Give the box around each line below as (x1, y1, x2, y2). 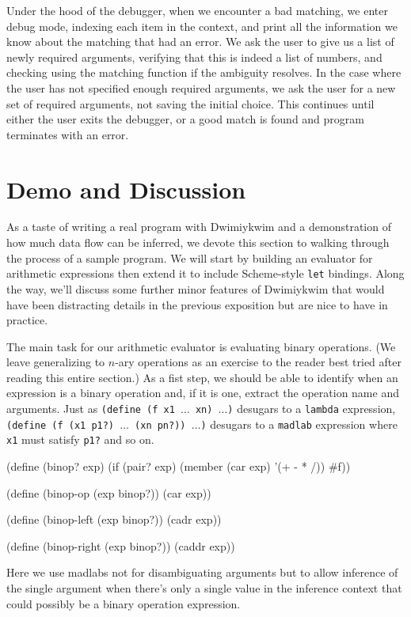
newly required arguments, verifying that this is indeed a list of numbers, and (6, 48, 382, 65)
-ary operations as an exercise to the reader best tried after (115, 354, 401, 370)
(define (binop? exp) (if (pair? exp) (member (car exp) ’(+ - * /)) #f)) (6, 458, 351, 475)
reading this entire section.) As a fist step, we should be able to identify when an (6, 369, 398, 385)
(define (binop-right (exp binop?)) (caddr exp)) (6, 537, 235, 554)
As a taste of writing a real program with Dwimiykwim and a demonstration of (6, 218, 391, 235)
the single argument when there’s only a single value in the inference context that (6, 580, 402, 596)
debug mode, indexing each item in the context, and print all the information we (6, 17, 398, 34)
